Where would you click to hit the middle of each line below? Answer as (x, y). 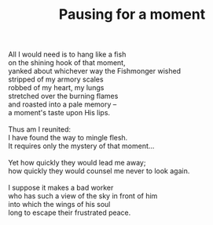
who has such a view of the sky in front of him (83, 196)
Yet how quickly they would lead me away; (77, 163)
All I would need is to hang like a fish (67, 54)
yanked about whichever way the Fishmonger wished (95, 71)
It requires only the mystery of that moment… (81, 146)
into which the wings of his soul (59, 205)
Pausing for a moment (132, 15)
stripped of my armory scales (56, 79)
